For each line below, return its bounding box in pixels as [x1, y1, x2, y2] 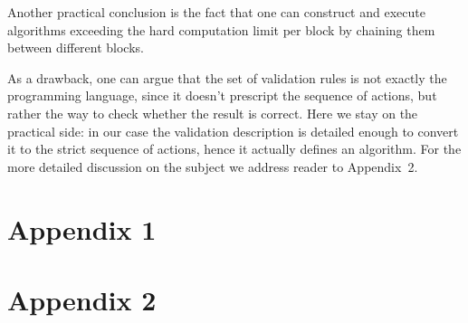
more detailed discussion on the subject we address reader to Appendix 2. [7, 157, 418, 176]
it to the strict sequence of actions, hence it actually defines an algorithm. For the [7, 139, 462, 158]
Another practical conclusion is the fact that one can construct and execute [7, 3, 425, 21]
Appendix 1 [7, 210, 157, 247]
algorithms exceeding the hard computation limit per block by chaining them [7, 20, 435, 39]
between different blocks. [7, 38, 144, 57]
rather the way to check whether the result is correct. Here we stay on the [7, 103, 418, 122]
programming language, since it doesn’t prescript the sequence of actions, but [7, 86, 437, 105]
